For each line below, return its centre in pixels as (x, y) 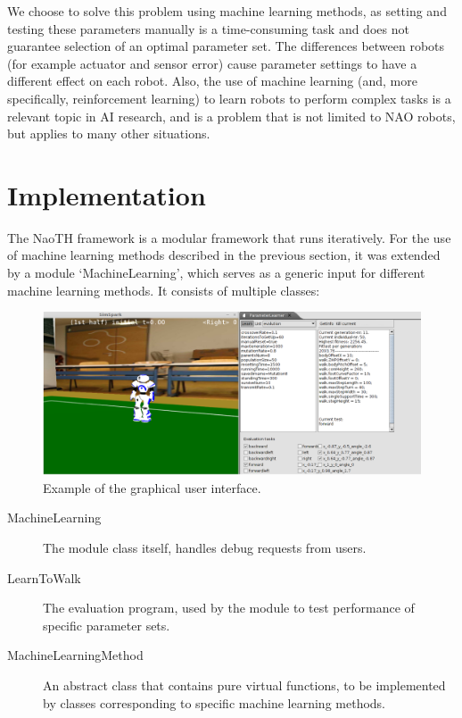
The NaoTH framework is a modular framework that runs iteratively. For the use (229, 237)
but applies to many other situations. (109, 134)
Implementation (107, 194)
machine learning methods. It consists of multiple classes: (164, 290)
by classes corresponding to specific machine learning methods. (214, 702)
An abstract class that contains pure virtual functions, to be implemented (244, 685)
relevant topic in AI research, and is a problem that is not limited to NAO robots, (231, 116)
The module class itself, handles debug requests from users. (205, 548)
